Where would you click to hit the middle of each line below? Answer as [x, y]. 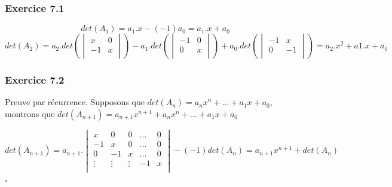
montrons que [30, 114]
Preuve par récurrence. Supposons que [75, 102]
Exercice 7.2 [35, 80]
